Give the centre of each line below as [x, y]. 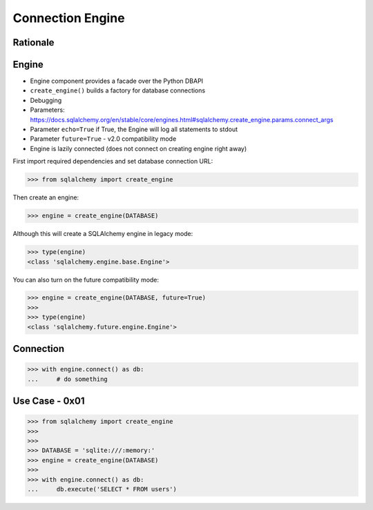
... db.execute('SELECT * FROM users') [102, 489]
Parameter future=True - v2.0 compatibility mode [103, 139]
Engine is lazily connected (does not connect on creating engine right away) [138, 148]
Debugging [46, 100]
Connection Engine [69, 18]
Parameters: [47, 110]
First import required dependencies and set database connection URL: [113, 161]
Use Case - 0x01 [49, 401]
